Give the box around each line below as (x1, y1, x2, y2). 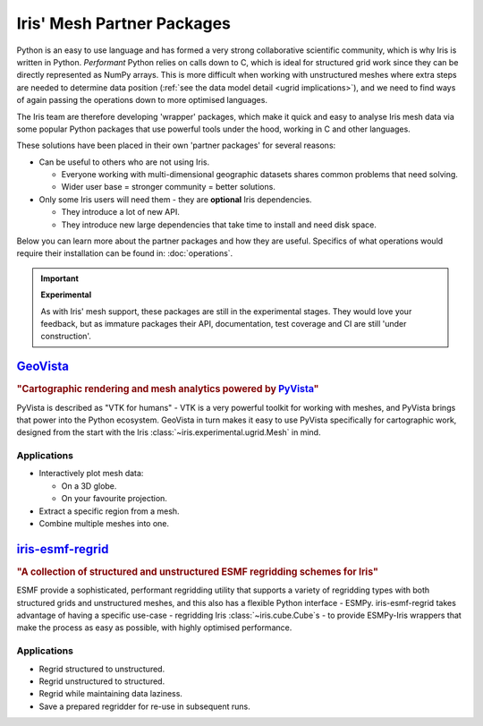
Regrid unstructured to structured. (38, 676, 165, 687)
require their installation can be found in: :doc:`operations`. (16, 248, 233, 259)
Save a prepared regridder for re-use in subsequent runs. (38, 701, 250, 712)
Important (40, 273, 80, 284)
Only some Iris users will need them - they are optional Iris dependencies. (38, 193, 312, 205)
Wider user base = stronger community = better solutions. (61, 182, 276, 192)
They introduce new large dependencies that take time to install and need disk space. (61, 219, 377, 230)
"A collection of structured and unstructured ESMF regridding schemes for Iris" (16, 565, 379, 577)
